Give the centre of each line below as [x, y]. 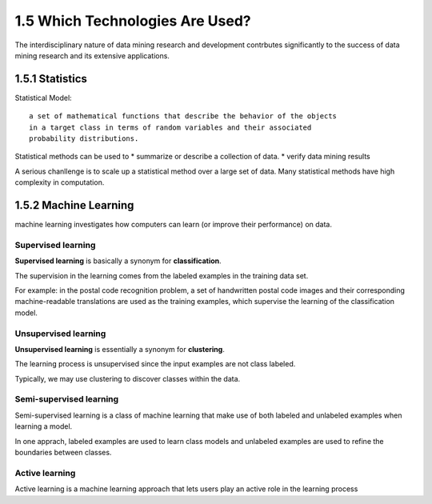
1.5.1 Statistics [51, 79]
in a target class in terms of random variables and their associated [170, 127]
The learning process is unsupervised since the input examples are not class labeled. [155, 364]
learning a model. [44, 426]
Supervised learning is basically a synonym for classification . [118, 261]
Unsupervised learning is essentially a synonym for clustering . [120, 349]
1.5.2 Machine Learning [74, 205]
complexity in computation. [60, 182]
